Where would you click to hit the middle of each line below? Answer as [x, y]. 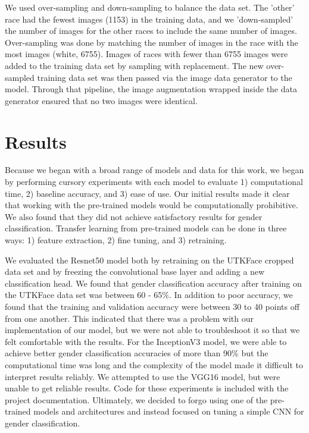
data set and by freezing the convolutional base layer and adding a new [135, 272]
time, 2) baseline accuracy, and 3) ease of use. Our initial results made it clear [147, 193]
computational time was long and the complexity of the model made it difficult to [154, 364]
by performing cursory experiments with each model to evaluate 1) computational [154, 182]
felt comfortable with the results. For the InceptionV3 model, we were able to [146, 341]
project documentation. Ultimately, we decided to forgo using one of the [136, 399]
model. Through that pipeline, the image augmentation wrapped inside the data [151, 89]
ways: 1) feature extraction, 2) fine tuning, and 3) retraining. [116, 240]
